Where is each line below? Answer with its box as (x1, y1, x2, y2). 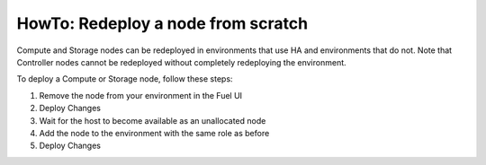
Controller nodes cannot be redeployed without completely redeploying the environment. (16, 56, 346, 67)
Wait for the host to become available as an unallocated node (39, 115, 266, 126)
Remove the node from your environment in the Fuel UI (39, 90, 243, 100)
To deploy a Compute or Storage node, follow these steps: (16, 74, 233, 84)
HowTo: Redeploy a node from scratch (16, 13, 309, 33)
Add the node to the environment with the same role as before (39, 127, 270, 138)
